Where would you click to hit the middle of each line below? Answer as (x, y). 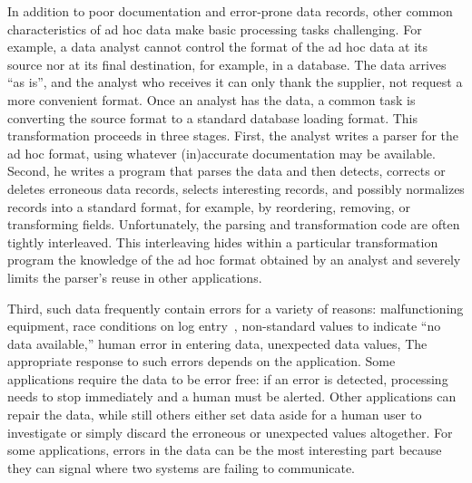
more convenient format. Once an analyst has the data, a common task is (211, 99)
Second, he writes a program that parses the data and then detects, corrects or (226, 171)
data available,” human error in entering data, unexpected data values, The (217, 343)
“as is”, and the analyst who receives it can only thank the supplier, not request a (235, 82)
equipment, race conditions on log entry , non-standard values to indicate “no (224, 326)
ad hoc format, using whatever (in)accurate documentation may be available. (221, 153)
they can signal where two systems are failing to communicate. (181, 467)
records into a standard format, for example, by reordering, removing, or (209, 206)
